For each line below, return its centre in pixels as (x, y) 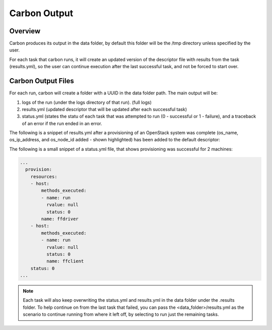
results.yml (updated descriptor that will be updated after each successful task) (105, 109)
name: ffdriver (60, 219)
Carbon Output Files (42, 81)
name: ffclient (65, 261)
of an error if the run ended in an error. (62, 123)
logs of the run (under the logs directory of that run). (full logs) (87, 102)
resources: (44, 176)
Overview (25, 31)
